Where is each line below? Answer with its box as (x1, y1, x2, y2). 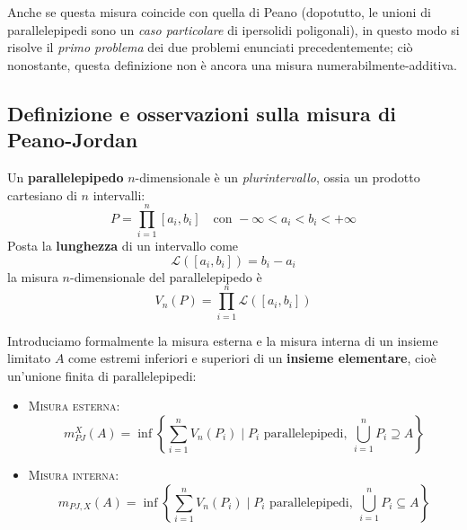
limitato (7, 349, 51, 367)
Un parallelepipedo (7, 167, 124, 186)
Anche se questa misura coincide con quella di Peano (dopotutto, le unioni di (7, 3, 431, 21)
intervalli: (93, 185, 145, 204)
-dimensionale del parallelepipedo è (69, 267, 262, 286)
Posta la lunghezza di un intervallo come (7, 236, 239, 255)
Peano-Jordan (7, 126, 138, 154)
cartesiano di (7, 185, 77, 204)
